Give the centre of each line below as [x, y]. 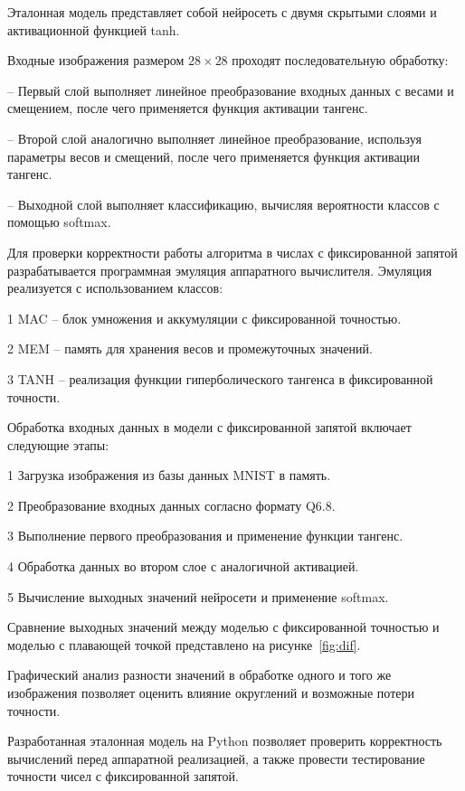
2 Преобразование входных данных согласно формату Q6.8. [171, 505]
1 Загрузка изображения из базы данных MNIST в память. [169, 475]
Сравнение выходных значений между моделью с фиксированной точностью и [223, 627]
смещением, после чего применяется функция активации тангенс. [188, 108]
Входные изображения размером [96, 60]
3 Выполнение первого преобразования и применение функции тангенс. [205, 536]
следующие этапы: [58, 444]
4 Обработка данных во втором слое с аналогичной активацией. [183, 566]
